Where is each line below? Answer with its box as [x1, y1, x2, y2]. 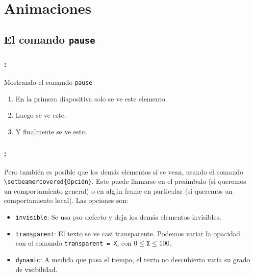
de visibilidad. [15, 264, 58, 274]
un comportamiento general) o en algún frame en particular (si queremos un [4, 185, 233, 196]
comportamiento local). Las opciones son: [4, 195, 128, 205]
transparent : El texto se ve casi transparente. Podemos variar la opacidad [15, 228, 240, 238]
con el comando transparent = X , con [15, 238, 132, 248]
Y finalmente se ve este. [15, 126, 87, 136]
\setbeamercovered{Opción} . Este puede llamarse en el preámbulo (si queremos [4, 176, 246, 186]
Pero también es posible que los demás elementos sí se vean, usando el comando [4, 166, 244, 176]
